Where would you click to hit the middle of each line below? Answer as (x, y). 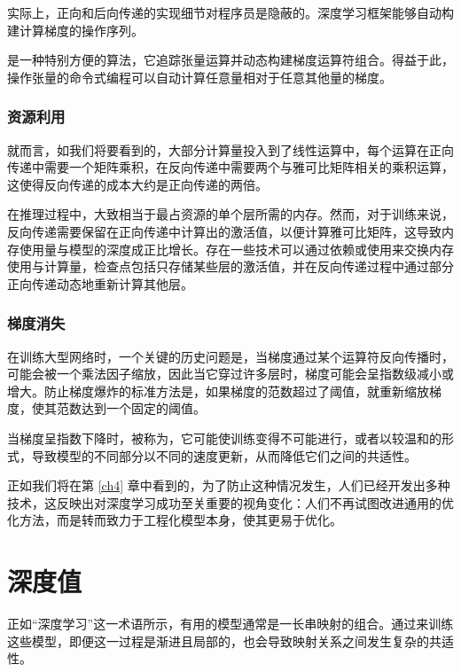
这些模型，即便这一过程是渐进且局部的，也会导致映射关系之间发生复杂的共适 (230, 641)
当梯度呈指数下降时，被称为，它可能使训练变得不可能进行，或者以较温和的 (224, 438)
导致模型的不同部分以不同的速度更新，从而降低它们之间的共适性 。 (224, 455)
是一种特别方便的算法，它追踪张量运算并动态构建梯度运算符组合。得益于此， (230, 60)
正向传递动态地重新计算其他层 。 (100, 283)
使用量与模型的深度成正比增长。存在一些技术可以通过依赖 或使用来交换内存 (236, 249)
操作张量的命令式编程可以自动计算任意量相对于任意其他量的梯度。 (199, 77)
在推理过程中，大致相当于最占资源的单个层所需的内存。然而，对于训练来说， (230, 214)
